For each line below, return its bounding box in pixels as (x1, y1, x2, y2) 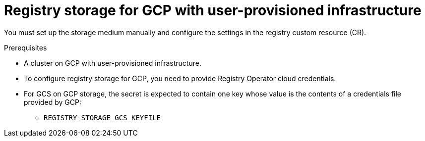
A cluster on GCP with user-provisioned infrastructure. (24, 58, 201, 67)
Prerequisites (4, 43, 47, 52)
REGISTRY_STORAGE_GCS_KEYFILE (44, 113, 161, 122)
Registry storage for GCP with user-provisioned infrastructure (4, 2, 422, 19)
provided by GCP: (24, 97, 81, 106)
